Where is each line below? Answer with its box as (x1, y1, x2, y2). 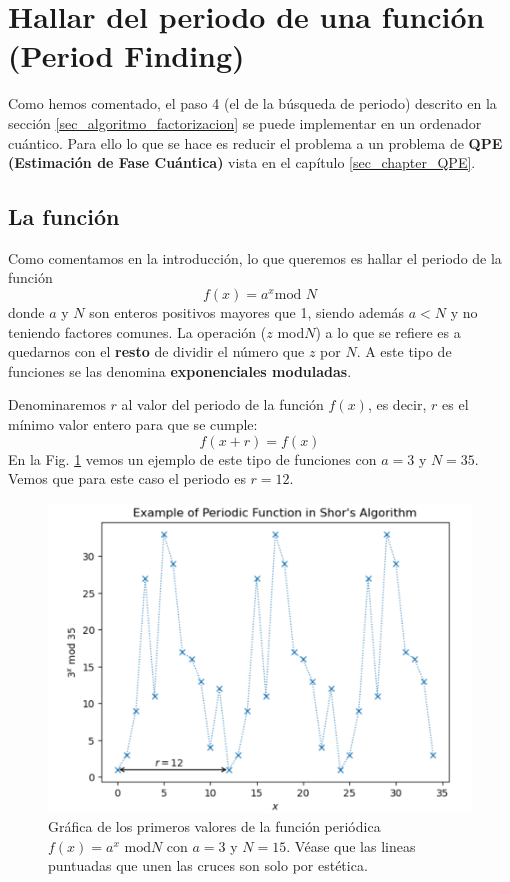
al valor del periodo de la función (121, 394, 324, 415)
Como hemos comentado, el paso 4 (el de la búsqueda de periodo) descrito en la (8, 93, 497, 114)
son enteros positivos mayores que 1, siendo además (89, 302, 405, 323)
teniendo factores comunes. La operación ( (8, 321, 267, 342)
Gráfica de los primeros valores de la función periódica (48, 816, 381, 837)
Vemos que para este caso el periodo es (8, 468, 246, 489)
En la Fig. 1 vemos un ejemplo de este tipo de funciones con (8, 448, 377, 469)
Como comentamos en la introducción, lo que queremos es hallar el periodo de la (8, 247, 502, 268)
